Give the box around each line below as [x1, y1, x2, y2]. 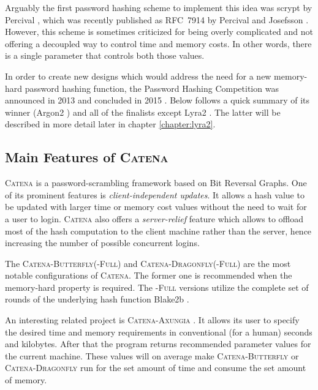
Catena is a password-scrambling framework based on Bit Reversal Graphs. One [5, 176, 307, 189]
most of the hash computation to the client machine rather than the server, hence [5, 224, 312, 237]
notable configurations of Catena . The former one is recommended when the [5, 269, 292, 282]
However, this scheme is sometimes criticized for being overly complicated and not [5, 25, 313, 38]
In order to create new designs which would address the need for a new [5, 69, 271, 82]
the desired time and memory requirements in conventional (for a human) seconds [5, 325, 312, 338]
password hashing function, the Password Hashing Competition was [25, 81, 279, 94]
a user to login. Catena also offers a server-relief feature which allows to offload [5, 212, 304, 225]
